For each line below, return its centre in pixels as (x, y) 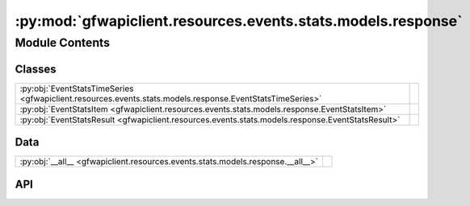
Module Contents (63, 43)
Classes (36, 69)
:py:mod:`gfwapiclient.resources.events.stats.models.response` (239, 21)
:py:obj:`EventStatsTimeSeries (77, 89)
